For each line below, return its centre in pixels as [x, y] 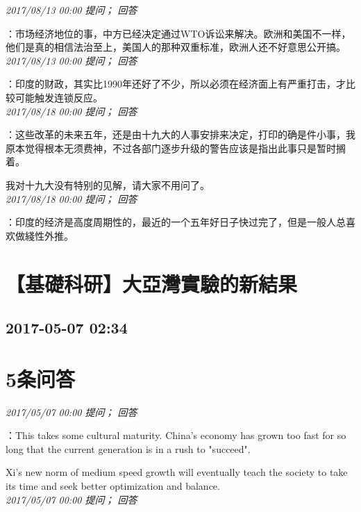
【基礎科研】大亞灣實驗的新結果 [152, 283]
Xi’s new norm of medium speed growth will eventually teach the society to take [177, 472]
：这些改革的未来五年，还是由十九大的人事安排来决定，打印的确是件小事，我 [180, 134]
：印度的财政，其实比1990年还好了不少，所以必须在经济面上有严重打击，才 [176, 84]
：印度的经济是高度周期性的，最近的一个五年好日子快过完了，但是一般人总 [176, 222]
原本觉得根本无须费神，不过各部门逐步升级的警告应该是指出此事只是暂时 [171, 148]
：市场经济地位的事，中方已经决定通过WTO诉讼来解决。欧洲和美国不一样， [178, 33]
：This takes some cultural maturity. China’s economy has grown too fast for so [176, 435]
